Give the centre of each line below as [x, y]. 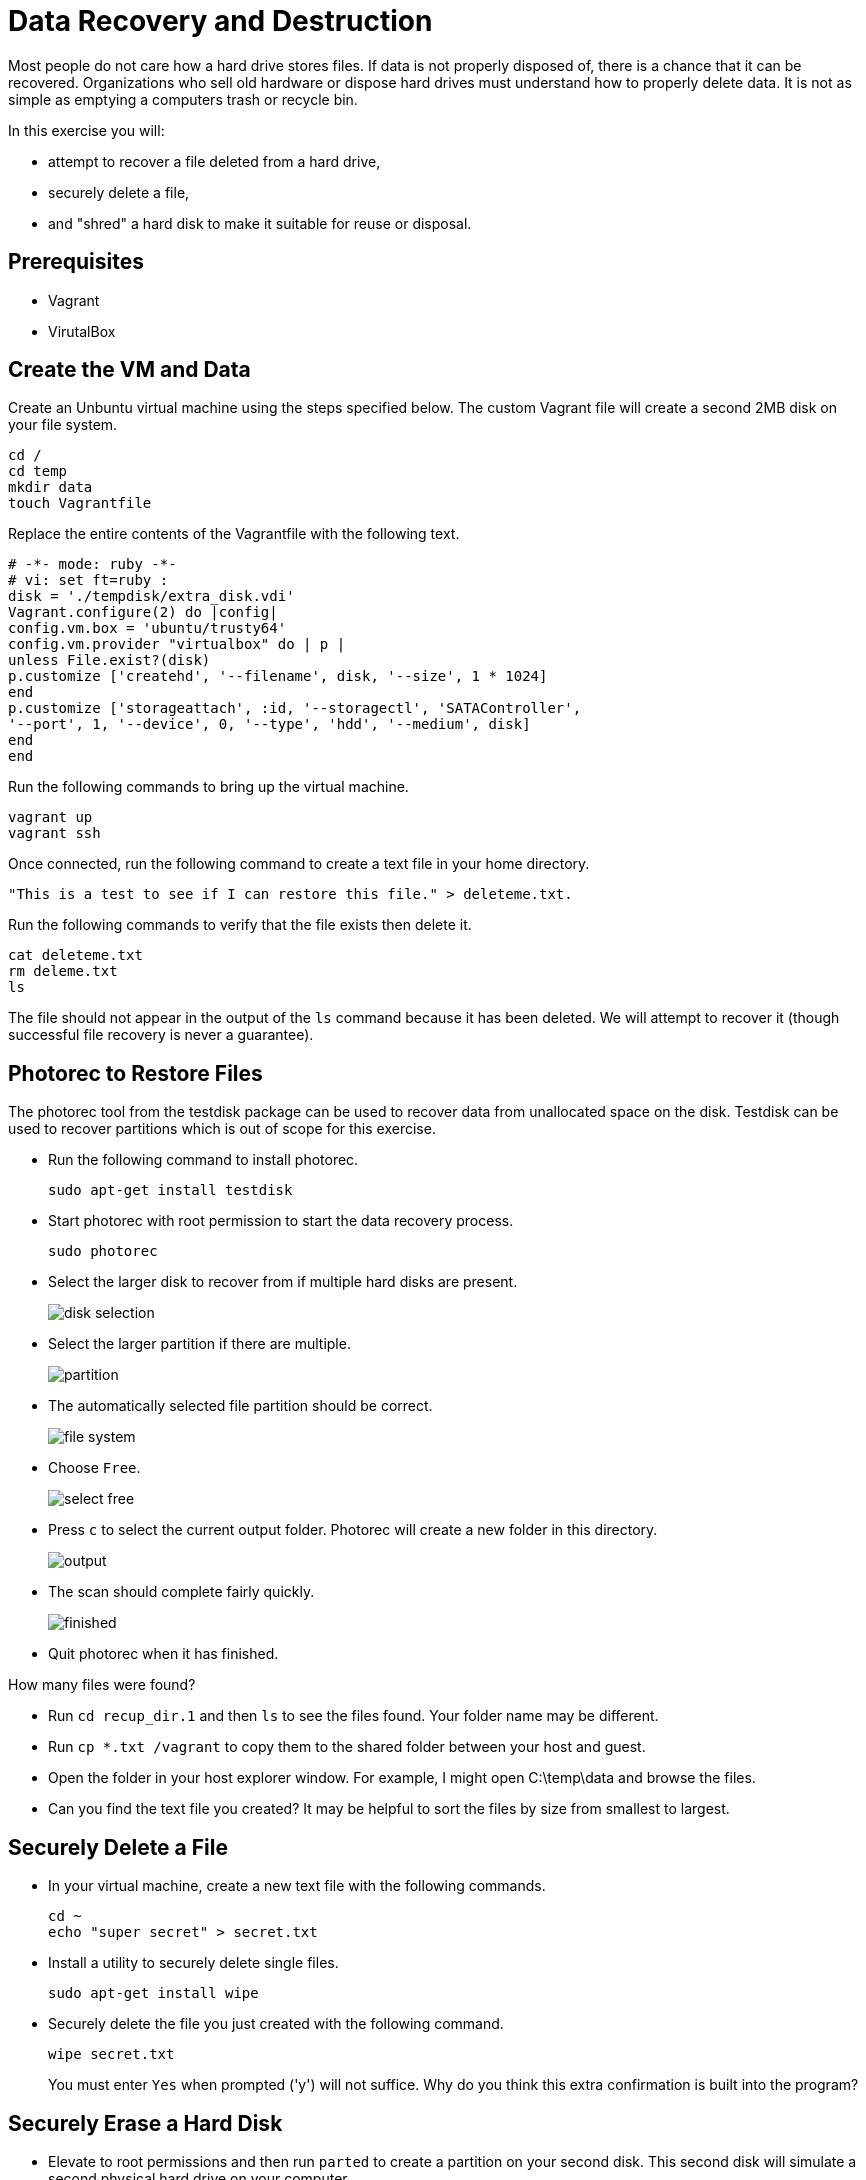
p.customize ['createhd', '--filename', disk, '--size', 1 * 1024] [278, 676]
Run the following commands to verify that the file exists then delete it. [240, 925]
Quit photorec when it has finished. [163, 1654]
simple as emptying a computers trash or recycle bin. [183, 99]
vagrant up [50, 817]
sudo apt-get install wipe [153, 1993]
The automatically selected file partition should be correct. [240, 1406]
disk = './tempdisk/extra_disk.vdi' [151, 596]
